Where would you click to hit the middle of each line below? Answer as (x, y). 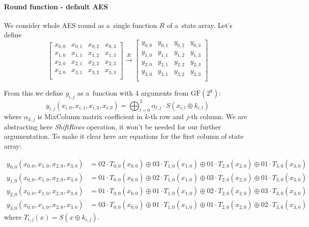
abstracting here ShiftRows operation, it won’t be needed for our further (112, 126)
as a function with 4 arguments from (133, 93)
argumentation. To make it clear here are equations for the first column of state (124, 136)
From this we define (34, 93)
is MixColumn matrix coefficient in (90, 116)
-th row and (166, 116)
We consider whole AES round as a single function (81, 25)
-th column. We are (218, 116)
